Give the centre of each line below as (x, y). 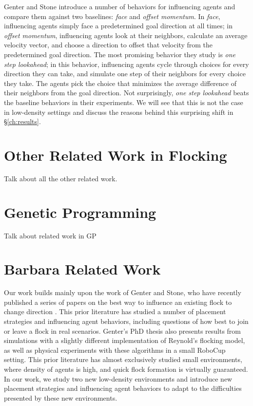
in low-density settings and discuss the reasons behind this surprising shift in (119, 112)
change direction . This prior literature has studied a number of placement (115, 311)
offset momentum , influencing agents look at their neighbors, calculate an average (126, 35)
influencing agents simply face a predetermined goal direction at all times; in (118, 26)
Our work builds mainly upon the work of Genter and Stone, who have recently (123, 292)
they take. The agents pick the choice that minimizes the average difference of (120, 83)
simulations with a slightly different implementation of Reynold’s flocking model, (125, 340)
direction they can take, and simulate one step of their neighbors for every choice (125, 74)
